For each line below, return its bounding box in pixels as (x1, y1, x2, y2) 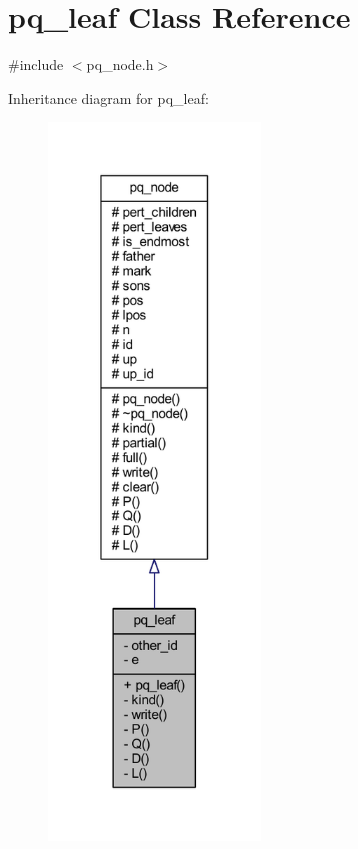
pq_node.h (86, 54, 154, 75)
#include (8, 54, 64, 75)
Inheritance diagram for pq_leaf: (8, 87, 209, 108)
